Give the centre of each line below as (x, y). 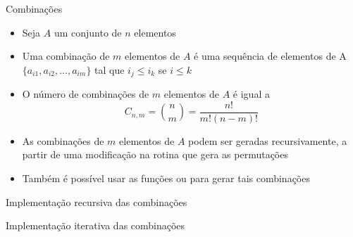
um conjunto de (88, 32)
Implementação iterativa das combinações (95, 225)
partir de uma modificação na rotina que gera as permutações (155, 154)
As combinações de (63, 140)
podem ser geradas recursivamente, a (268, 140)
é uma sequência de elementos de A (270, 56)
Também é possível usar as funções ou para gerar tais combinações (166, 178)
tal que (110, 69)
